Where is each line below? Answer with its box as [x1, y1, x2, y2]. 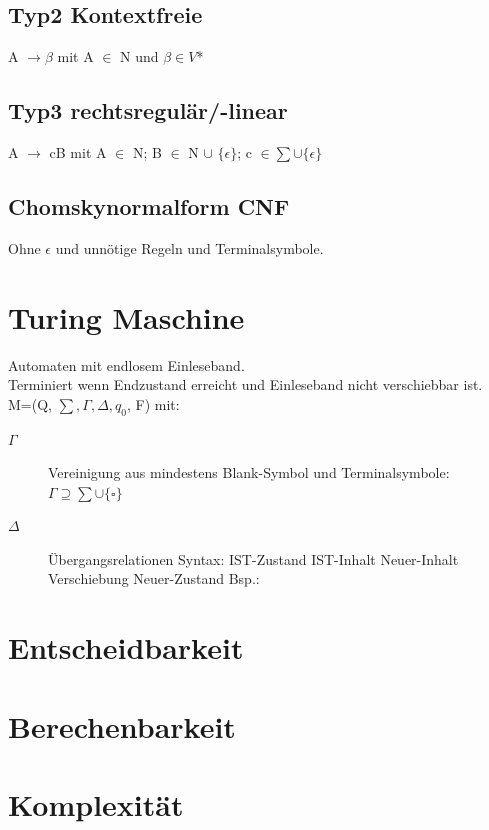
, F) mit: [127, 393, 180, 414]
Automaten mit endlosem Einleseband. [8, 354, 245, 375]
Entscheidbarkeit [8, 627, 244, 668]
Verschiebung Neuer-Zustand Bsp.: [48, 568, 260, 589]
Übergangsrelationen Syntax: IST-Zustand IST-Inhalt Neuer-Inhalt [48, 548, 459, 569]
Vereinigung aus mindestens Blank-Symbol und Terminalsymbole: [48, 462, 450, 483]
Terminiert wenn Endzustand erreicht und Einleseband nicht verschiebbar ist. [8, 374, 483, 395]
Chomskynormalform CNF [8, 190, 290, 221]
